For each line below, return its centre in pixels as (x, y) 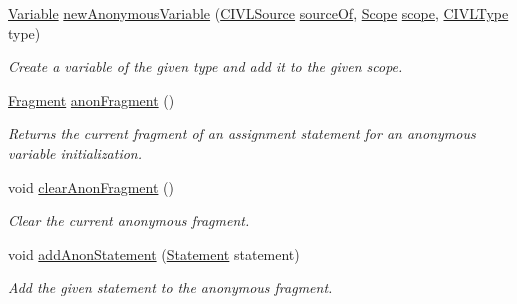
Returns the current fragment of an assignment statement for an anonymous (242, 133)
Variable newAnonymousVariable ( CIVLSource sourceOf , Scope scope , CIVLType (258, 13)
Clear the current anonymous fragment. (129, 220)
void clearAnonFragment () (91, 186)
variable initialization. (75, 152)
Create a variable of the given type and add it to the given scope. (205, 66)
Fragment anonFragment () (91, 99)
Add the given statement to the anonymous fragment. (170, 287)
